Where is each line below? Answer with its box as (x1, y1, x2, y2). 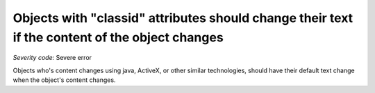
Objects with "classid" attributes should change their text (12, 10, 353, 25)
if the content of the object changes (12, 30, 224, 45)
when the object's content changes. (12, 76, 116, 84)
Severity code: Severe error (12, 54, 92, 62)
